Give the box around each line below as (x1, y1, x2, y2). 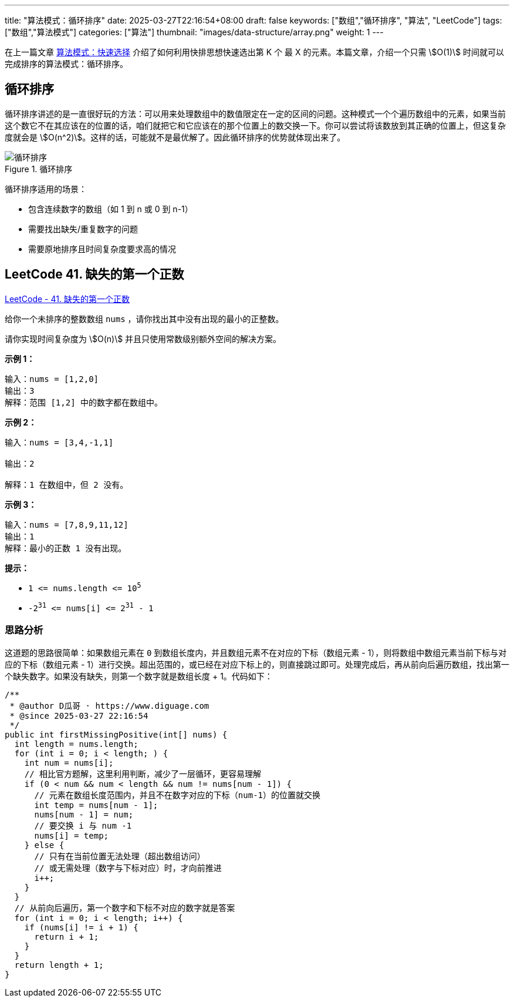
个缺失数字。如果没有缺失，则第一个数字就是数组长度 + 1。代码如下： (5, 671, 273, 681)
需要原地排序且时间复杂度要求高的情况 (28, 243, 176, 254)
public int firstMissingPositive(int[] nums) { (5, 729, 228, 739)
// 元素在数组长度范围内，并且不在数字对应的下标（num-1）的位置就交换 (34, 790, 321, 800)
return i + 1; (34, 931, 99, 941)
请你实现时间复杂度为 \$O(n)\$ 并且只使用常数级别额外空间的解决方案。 (5, 333, 282, 344)
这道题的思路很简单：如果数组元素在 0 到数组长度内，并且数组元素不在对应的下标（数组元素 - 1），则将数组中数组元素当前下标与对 (5, 647, 507, 658)
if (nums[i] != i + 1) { (24, 922, 138, 932)
